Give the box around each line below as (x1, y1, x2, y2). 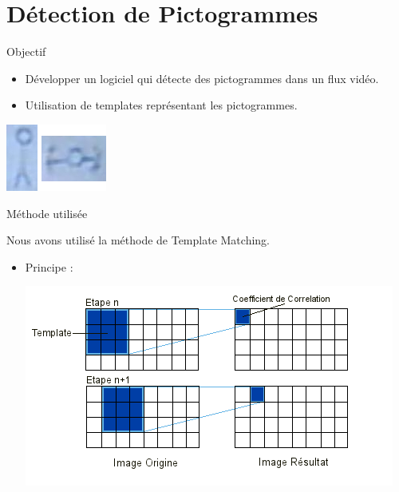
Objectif (6, 43, 46, 60)
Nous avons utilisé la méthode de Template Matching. (6, 232, 270, 248)
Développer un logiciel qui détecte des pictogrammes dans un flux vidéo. (25, 69, 379, 86)
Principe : (25, 258, 73, 275)
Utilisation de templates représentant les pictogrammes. (25, 97, 298, 113)
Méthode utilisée (6, 204, 88, 221)
